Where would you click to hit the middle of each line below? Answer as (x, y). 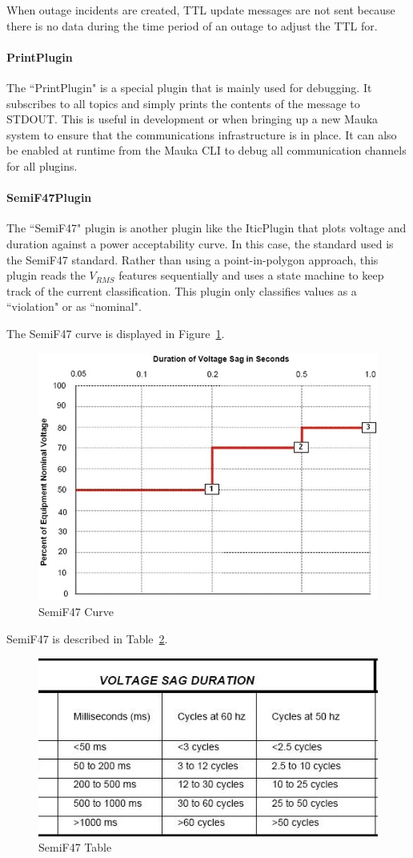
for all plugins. (42, 165)
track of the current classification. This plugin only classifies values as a (182, 290)
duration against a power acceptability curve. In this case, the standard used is (200, 243)
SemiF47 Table (75, 847)
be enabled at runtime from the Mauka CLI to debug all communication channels (206, 150)
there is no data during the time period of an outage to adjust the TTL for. (192, 25)
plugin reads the (46, 275)
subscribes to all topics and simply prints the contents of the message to (183, 103)
